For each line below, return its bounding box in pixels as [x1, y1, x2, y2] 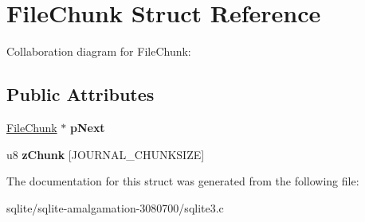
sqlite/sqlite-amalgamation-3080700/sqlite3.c [6, 199, 224, 216]
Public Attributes [6, 82, 155, 107]
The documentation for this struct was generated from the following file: [6, 173, 359, 189]
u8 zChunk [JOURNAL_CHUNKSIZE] [6, 146, 205, 162]
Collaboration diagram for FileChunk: [6, 43, 191, 60]
